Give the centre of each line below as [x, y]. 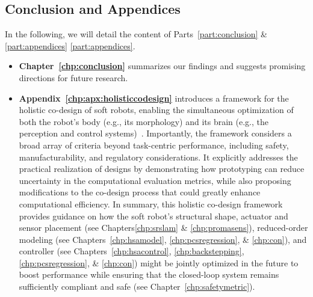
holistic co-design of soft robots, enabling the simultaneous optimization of [156, 110]
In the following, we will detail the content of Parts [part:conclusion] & [136, 34]
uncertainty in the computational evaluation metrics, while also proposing [155, 180]
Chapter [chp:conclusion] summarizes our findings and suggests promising [162, 66]
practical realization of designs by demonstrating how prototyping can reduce [162, 169]
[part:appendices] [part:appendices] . [70, 45]
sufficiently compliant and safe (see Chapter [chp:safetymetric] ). [137, 286]
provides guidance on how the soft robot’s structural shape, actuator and [153, 216]
